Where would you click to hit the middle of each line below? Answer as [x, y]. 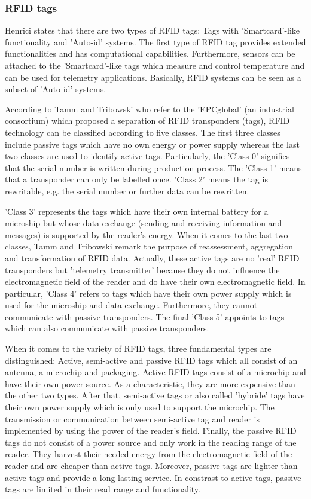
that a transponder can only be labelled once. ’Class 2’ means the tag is [136, 179]
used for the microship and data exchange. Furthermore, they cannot [131, 305]
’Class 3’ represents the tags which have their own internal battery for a [137, 211]
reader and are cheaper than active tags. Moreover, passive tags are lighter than [151, 465]
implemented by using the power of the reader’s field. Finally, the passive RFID [151, 430]
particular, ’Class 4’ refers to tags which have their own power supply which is [148, 293]
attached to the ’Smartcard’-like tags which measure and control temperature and [155, 65]
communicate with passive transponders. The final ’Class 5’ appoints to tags [145, 316]
